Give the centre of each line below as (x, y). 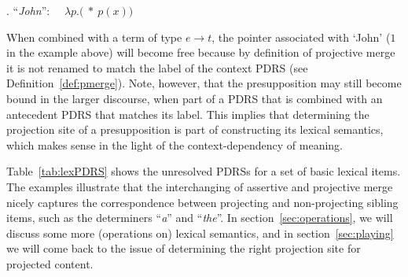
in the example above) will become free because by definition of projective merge (201, 52)
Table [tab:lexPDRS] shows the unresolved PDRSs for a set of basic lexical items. (204, 171)
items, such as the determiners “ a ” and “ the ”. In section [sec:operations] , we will (200, 218)
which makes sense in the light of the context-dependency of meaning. (175, 144)
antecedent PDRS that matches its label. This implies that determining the (188, 114)
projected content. (50, 263)
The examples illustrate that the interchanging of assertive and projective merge (200, 186)
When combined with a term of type (94, 37)
